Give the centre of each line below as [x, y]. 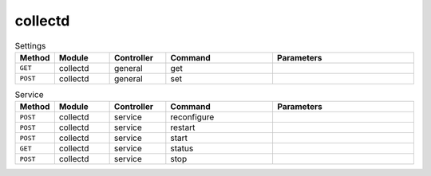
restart [183, 127]
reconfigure [192, 117]
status [182, 149]
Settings [30, 45]
